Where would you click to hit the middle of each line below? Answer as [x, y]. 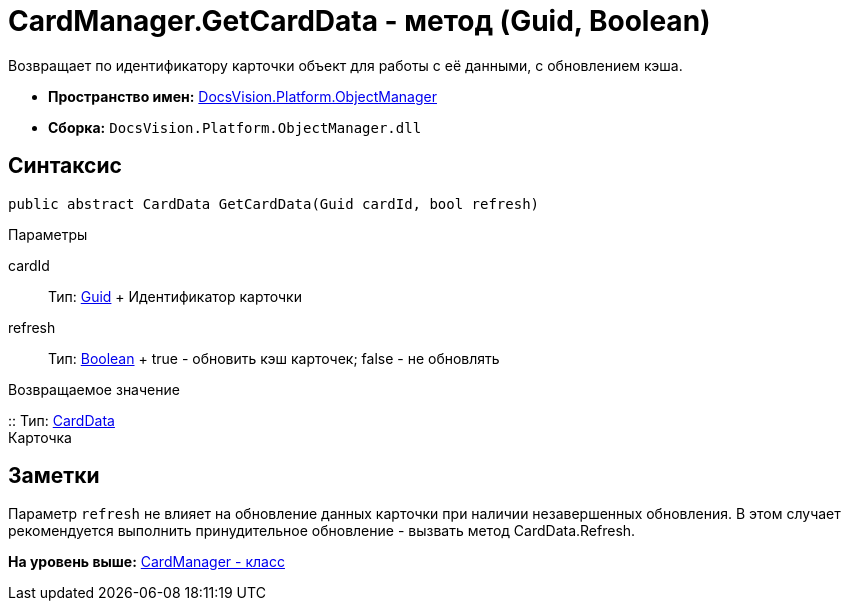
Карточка [40, 437]
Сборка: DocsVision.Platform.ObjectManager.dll [235, 127]
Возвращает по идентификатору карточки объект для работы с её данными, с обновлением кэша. [345, 65]
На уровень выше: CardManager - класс [146, 562]
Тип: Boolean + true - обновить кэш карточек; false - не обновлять [274, 358]
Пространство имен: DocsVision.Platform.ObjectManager [242, 96]
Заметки [54, 476]
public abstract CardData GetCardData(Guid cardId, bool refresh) [274, 203]
